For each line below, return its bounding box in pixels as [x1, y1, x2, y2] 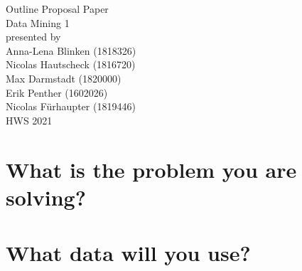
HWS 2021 [6, 112, 53, 127]
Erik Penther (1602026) [6, 85, 108, 100]
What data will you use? [6, 238, 251, 267]
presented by [6, 29, 61, 44]
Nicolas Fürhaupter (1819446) [6, 99, 136, 114]
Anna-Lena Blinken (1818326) [6, 43, 136, 58]
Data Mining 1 [6, 15, 70, 30]
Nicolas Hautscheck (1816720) [6, 57, 136, 72]
